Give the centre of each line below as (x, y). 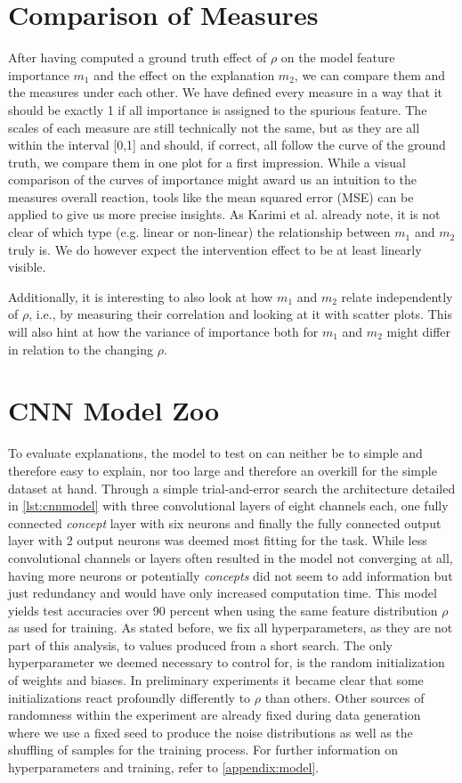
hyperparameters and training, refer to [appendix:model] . (164, 767)
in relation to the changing (81, 349)
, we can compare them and (370, 74)
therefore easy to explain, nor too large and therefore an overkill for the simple (223, 470)
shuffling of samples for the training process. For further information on (203, 750)
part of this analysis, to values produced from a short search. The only (200, 644)
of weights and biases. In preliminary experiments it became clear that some (216, 680)
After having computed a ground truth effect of (138, 57)
